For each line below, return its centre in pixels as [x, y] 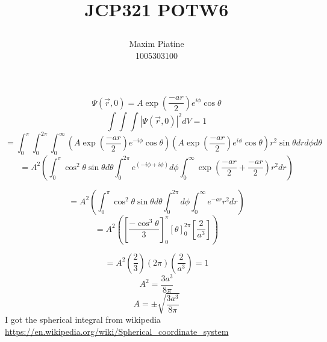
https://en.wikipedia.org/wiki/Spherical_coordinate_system [117, 331]
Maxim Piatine [157, 44]
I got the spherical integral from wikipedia [83, 319]
